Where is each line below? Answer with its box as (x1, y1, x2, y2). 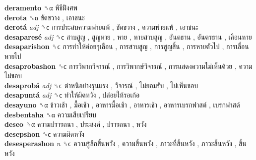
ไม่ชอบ (4, 70, 22, 81)
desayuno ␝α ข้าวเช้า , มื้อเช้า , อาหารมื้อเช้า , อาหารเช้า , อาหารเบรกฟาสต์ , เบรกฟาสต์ (4, 99, 240, 109)
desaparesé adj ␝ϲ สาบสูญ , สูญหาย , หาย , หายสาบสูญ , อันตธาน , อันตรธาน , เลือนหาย (4, 31, 252, 42)
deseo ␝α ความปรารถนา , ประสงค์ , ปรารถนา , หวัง (4, 119, 147, 129)
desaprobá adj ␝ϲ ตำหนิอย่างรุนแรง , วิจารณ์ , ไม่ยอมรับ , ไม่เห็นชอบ (4, 80, 198, 90)
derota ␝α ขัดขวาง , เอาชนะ (4, 12, 85, 22)
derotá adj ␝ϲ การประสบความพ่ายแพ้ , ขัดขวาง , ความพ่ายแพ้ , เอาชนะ (4, 22, 198, 32)
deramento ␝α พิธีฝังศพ (4, 2, 77, 12)
